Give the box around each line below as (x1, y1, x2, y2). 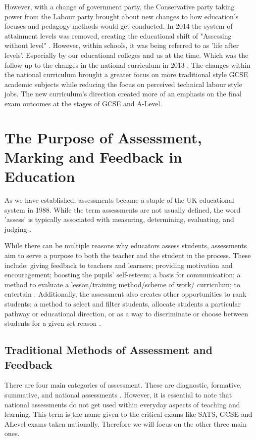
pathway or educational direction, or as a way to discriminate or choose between (4, 308, 248, 318)
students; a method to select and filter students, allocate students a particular (4, 298, 241, 308)
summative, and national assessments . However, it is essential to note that (4, 389, 232, 399)
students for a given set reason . (4, 318, 101, 328)
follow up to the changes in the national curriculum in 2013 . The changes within (4, 59, 251, 70)
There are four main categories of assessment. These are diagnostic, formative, (4, 380, 242, 390)
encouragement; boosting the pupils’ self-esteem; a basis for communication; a (4, 269, 241, 280)
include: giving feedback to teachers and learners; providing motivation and (4, 260, 233, 270)
